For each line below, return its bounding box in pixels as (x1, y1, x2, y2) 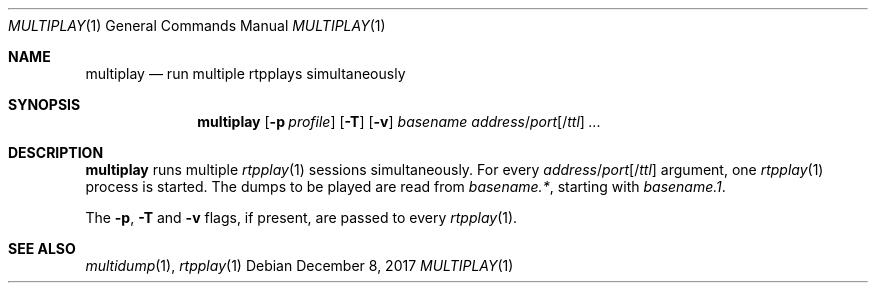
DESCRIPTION (8, 144, 104, 161)
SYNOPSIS (8, 96, 81, 113)
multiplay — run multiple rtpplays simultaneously (85, 65, 406, 82)
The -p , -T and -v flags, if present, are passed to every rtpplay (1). (85, 209, 518, 226)
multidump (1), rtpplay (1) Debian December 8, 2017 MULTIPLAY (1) (85, 257, 514, 274)
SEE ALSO (8, 240, 76, 257)
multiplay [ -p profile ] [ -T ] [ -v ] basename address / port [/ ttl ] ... (197, 113, 601, 130)
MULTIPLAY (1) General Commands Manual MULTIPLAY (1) (8, 17, 386, 34)
